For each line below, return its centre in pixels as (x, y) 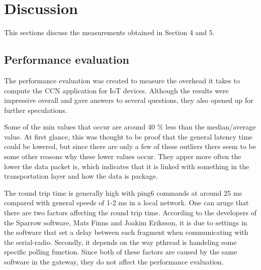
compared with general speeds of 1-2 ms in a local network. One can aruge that (126, 202)
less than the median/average (211, 127)
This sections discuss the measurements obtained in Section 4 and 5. (109, 32)
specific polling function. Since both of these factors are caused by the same (121, 252)
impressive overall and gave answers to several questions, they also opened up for (129, 100)
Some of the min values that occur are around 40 (80, 127)
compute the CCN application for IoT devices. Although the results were (116, 90)
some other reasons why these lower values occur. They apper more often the (123, 156)
